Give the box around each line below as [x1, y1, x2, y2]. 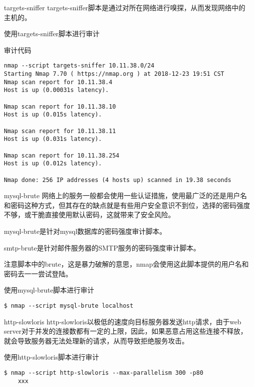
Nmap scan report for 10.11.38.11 [4, 127, 116, 135]
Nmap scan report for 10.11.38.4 [4, 78, 112, 86]
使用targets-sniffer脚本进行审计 [4, 28, 100, 39]
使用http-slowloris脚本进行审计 [4, 352, 99, 362]
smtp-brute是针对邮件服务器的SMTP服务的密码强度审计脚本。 [4, 242, 200, 252]
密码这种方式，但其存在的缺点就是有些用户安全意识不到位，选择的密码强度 [10, 200, 250, 210]
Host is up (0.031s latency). [4, 136, 102, 143]
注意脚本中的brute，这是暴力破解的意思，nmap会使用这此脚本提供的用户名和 [4, 259, 249, 269]
